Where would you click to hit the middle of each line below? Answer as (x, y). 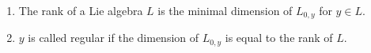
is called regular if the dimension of (114, 38)
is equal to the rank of (279, 38)
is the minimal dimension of (225, 10)
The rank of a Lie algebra (81, 10)
